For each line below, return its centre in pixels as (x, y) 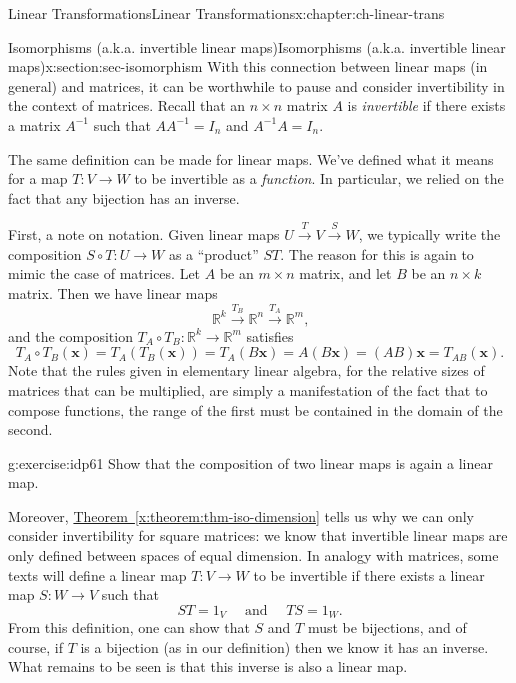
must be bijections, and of (387, 627)
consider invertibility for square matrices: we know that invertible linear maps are (258, 535)
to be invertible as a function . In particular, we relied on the (319, 178)
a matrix (34, 124)
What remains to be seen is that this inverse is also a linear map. (208, 666)
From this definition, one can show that (129, 627)
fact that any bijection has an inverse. (124, 197)
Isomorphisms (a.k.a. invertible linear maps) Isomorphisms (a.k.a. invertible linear (257, 46)
